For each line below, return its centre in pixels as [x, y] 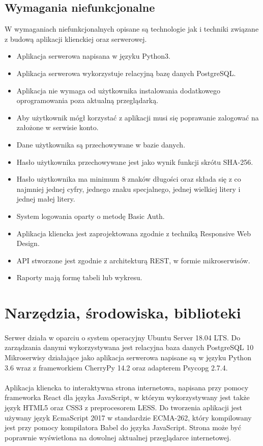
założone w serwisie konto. [57, 127]
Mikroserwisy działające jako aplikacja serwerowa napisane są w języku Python [128, 357]
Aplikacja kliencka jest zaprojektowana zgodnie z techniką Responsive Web [134, 233]
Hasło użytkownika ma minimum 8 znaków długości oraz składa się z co [129, 179]
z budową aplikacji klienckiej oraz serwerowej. [76, 39]
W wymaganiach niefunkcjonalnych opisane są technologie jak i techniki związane [132, 29]
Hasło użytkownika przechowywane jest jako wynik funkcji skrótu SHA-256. [135, 162]
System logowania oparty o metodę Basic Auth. [91, 216]
